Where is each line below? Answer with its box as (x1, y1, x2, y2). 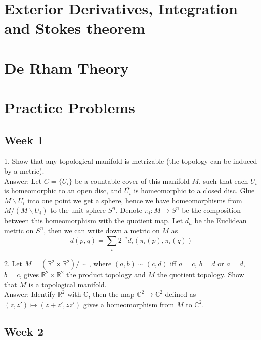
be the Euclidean (194, 215, 247, 226)
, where (89, 258, 112, 269)
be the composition (182, 205, 241, 216)
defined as (165, 289, 196, 300)
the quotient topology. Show (157, 269, 244, 280)
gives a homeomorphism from (83, 299, 175, 309)
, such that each (199, 175, 248, 186)
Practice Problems (4, 97, 135, 118)
